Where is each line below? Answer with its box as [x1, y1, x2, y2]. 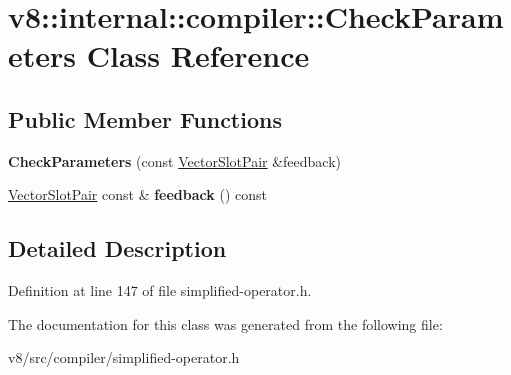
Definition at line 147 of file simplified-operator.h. [8, 280, 312, 301]
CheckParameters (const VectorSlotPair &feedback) [8, 150, 342, 171]
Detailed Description [8, 233, 227, 264]
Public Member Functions [8, 103, 282, 134]
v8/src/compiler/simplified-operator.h [8, 347, 240, 368]
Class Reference [86, 35, 310, 76]
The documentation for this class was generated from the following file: [8, 313, 443, 334]
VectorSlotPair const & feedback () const [8, 184, 267, 205]
